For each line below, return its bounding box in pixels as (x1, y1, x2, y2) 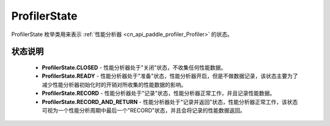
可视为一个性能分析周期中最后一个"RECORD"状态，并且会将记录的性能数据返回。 (42, 106, 246, 114)
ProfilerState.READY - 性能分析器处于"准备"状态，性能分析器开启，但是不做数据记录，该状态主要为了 (42, 72, 299, 80)
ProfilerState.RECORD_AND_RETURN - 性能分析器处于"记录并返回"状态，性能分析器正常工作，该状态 (42, 98, 298, 105)
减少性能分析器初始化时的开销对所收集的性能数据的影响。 (42, 81, 186, 88)
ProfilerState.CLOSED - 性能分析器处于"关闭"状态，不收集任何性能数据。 (42, 64, 227, 71)
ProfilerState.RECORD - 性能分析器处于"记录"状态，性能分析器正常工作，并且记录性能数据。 (42, 89, 276, 97)
